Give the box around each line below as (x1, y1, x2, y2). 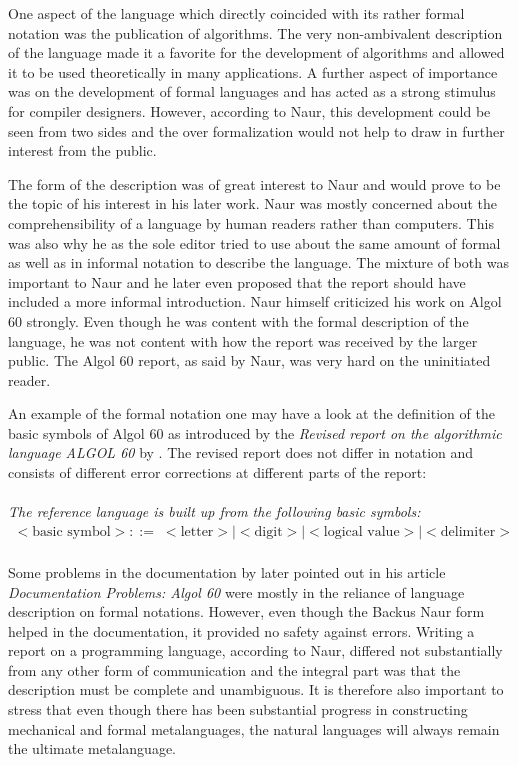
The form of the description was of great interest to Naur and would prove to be (8, 173, 501, 194)
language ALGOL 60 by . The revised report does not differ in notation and (8, 442, 474, 463)
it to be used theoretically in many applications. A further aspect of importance (8, 61, 498, 82)
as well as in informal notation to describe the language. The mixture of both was (8, 252, 509, 273)
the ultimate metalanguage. (8, 738, 176, 759)
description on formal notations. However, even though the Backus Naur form (8, 601, 485, 622)
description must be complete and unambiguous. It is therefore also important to (8, 679, 504, 700)
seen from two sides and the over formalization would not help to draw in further (8, 120, 505, 141)
